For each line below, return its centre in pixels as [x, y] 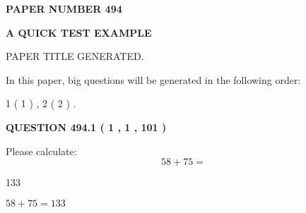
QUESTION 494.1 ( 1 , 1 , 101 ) [86, 127]
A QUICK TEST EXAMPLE [79, 32]
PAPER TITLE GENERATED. [75, 56]
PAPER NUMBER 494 [64, 8]
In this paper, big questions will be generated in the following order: [153, 79]
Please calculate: [41, 151]
